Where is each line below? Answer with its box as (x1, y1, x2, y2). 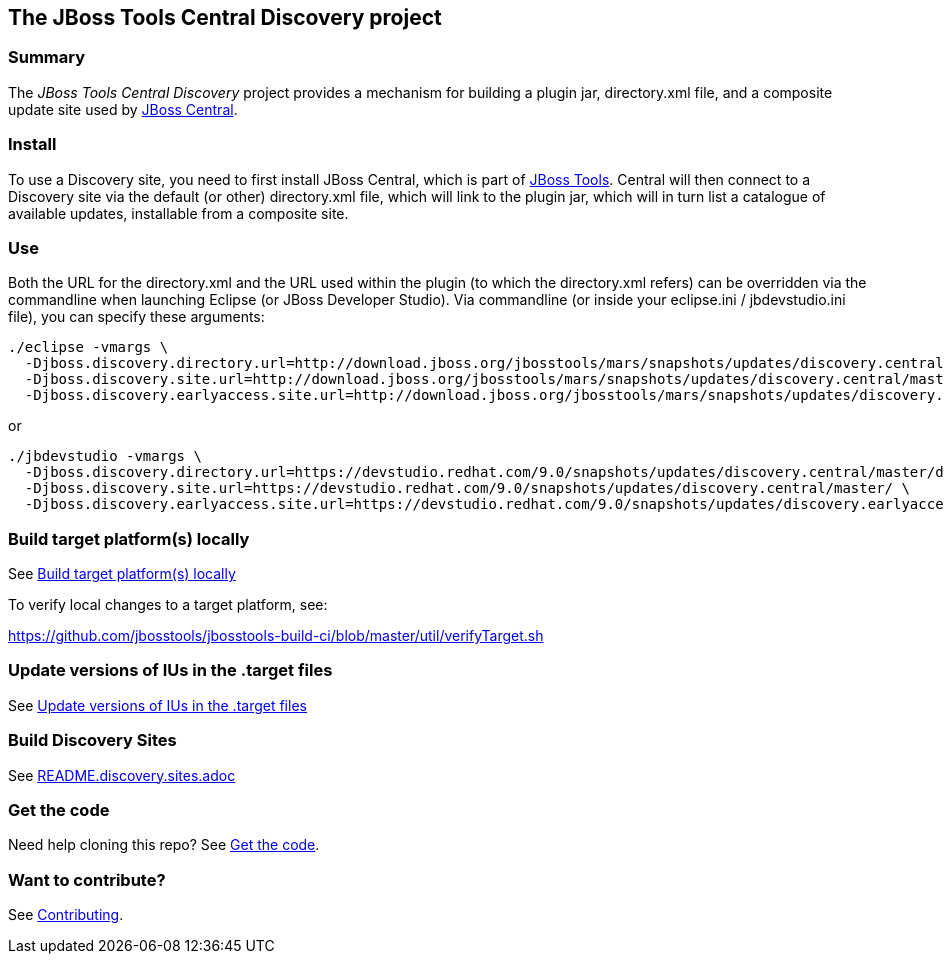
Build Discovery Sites (8, 730, 177, 751)
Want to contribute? (8, 869, 166, 890)
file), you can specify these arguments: (8, 308, 265, 326)
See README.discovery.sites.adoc (8, 766, 236, 784)
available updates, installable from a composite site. (8, 204, 349, 222)
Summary (8, 47, 86, 68)
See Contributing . (8, 906, 124, 924)
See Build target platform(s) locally (8, 565, 236, 583)
